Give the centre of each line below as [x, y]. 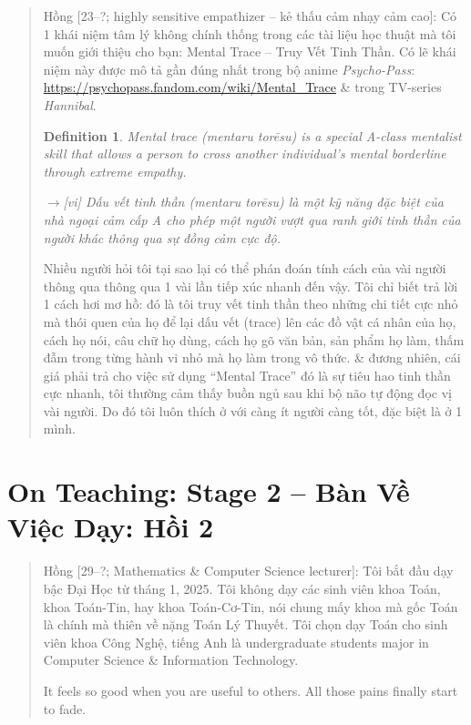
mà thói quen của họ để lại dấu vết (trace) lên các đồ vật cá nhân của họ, [250, 321]
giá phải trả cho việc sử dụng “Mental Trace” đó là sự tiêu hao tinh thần [247, 375]
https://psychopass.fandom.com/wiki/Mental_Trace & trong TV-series [242, 87]
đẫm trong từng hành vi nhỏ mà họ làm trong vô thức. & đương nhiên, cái [252, 357]
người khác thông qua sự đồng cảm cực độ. [162, 237]
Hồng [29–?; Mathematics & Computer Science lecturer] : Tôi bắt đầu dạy [248, 571]
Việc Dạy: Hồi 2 [111, 527]
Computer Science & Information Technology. [171, 660]
